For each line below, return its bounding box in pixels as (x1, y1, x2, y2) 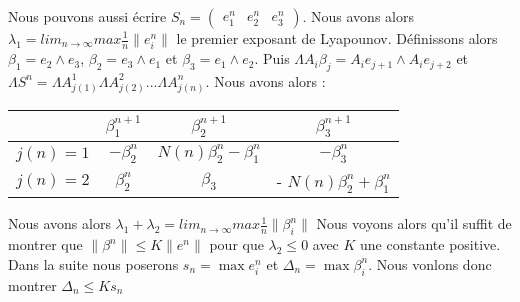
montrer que (8, 234, 83, 255)
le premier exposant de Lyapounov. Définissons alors (176, 28, 498, 48)
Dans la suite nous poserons (8, 253, 179, 274)
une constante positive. (360, 234, 501, 255)
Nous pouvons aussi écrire (8, 6, 167, 26)
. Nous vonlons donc (368, 253, 492, 274)
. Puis (254, 48, 290, 69)
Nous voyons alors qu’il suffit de (316, 213, 512, 234)
